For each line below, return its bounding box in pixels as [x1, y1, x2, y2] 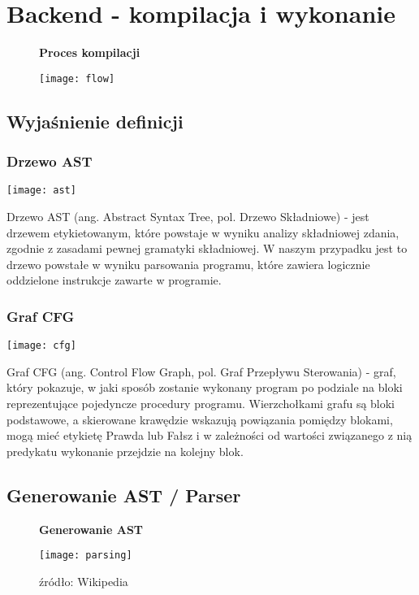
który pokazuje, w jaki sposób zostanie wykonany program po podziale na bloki [6, 379, 403, 396]
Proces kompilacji [39, 44, 140, 61]
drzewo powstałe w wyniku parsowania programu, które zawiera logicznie [6, 255, 370, 272]
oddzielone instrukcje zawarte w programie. [6, 271, 222, 289]
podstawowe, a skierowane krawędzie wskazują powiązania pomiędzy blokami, [6, 410, 393, 428]
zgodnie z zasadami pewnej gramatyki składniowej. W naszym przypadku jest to [6, 240, 408, 257]
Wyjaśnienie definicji [6, 108, 184, 133]
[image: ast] [6, 185, 76, 197]
